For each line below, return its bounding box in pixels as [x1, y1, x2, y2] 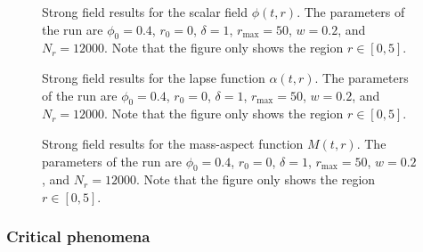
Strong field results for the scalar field [42, 3, 248, 20]
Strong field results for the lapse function [42, 68, 265, 86]
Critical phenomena [6, 225, 150, 248]
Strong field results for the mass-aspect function [42, 134, 304, 152]
